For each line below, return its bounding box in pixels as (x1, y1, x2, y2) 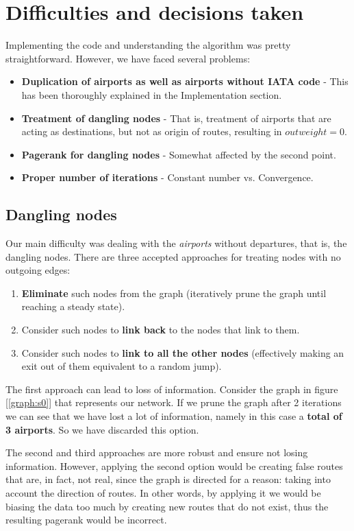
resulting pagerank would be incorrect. (5, 512, 167, 527)
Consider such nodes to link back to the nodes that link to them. (21, 322, 300, 337)
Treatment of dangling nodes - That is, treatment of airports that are (21, 110, 331, 125)
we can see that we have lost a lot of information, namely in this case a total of (5, 409, 342, 423)
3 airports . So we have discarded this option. (5, 422, 199, 436)
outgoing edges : (5, 263, 71, 277)
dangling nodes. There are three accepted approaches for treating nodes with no (5, 249, 341, 263)
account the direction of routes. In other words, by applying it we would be (5, 485, 321, 499)
